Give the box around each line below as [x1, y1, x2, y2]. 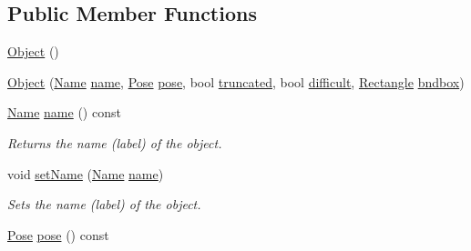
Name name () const [7, 103, 121, 122]
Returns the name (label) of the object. [7, 133, 222, 152]
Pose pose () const [7, 225, 109, 244]
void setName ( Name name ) [7, 164, 164, 183]
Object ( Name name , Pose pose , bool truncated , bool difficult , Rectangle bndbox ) [7, 72, 465, 91]
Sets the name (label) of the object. [7, 195, 201, 214]
